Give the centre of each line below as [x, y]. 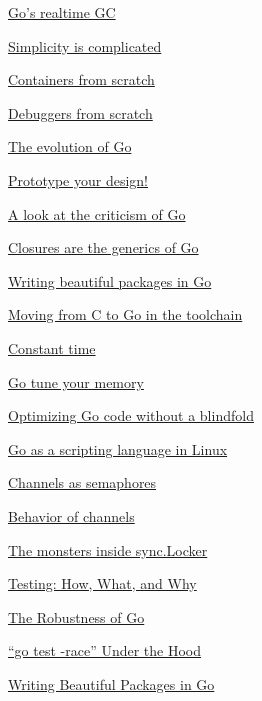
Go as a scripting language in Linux [118, 448]
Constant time [52, 347]
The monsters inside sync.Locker [108, 549]
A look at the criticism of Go [97, 213]
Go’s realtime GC [62, 12]
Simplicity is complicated [85, 45]
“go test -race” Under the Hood [105, 650]
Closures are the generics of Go [103, 247]
